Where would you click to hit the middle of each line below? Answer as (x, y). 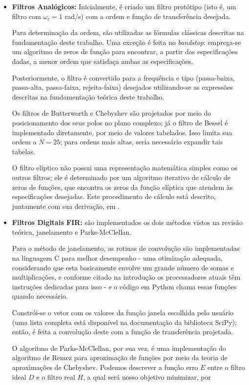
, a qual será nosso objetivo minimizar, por (147, 376)
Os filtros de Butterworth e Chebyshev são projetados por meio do (112, 113)
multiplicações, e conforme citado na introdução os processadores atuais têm (126, 277)
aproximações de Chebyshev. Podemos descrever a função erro (105, 367)
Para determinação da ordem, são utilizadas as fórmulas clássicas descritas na (128, 32)
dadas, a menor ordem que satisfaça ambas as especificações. (103, 61)
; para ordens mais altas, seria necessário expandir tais (142, 142)
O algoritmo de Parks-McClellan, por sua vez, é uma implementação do (119, 348)
